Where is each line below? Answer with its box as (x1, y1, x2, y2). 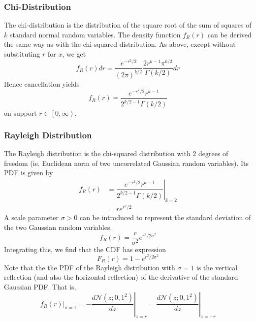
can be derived (207, 29, 252, 39)
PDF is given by (4, 167, 53, 178)
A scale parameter (4, 212, 59, 223)
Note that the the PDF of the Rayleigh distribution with (4, 262, 175, 272)
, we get (62, 49, 86, 59)
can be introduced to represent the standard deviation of (79, 212, 251, 223)
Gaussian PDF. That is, (4, 281, 76, 291)
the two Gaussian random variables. (4, 222, 112, 232)
